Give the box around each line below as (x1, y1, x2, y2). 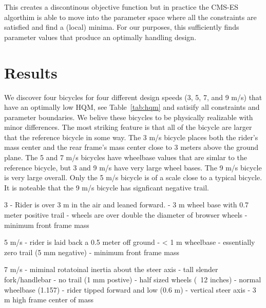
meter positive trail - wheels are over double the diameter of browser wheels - (4, 209, 248, 220)
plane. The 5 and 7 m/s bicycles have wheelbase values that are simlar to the (4, 152, 247, 163)
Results (4, 62, 58, 83)
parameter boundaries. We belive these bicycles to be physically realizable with (4, 111, 253, 122)
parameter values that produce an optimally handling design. (4, 31, 197, 42)
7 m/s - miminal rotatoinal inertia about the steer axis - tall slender (4, 264, 218, 275)
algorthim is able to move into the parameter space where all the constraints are (4, 11, 257, 22)
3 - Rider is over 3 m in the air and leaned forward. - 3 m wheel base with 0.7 (4, 199, 249, 210)
